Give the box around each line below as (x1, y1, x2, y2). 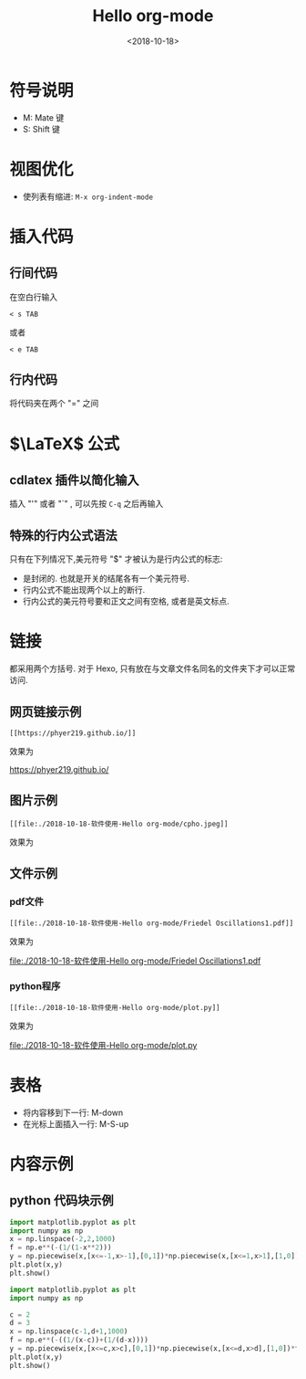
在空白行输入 (9, 291, 57, 302)
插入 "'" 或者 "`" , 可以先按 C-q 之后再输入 (9, 499, 164, 510)
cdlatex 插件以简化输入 (9, 472, 139, 489)
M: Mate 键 (22, 111, 65, 123)
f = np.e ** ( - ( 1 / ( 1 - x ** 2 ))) (9, 1243, 112, 1252)
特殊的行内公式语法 (9, 527, 117, 543)
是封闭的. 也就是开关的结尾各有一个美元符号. (22, 573, 189, 584)
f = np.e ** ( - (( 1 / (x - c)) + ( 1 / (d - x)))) (9, 1335, 148, 1345)
